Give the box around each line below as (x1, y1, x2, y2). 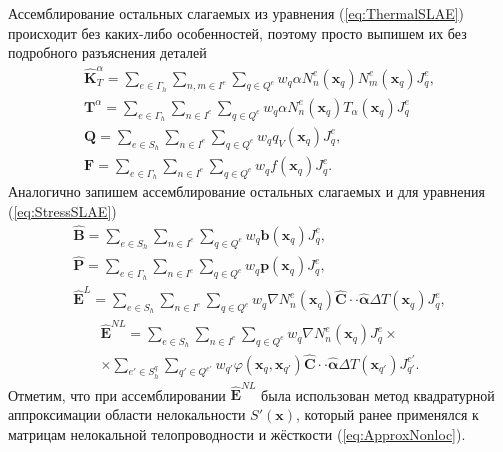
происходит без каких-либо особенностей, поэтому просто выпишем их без (8, 22, 467, 43)
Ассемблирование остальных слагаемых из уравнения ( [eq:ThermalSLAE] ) (8, 3, 465, 23)
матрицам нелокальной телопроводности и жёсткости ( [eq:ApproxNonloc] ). (8, 423, 466, 444)
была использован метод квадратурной (261, 384, 495, 405)
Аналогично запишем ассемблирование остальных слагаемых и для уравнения (8, 181, 486, 202)
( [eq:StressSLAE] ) (8, 201, 117, 222)
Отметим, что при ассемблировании (8, 384, 226, 405)
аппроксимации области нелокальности (8, 404, 246, 424)
